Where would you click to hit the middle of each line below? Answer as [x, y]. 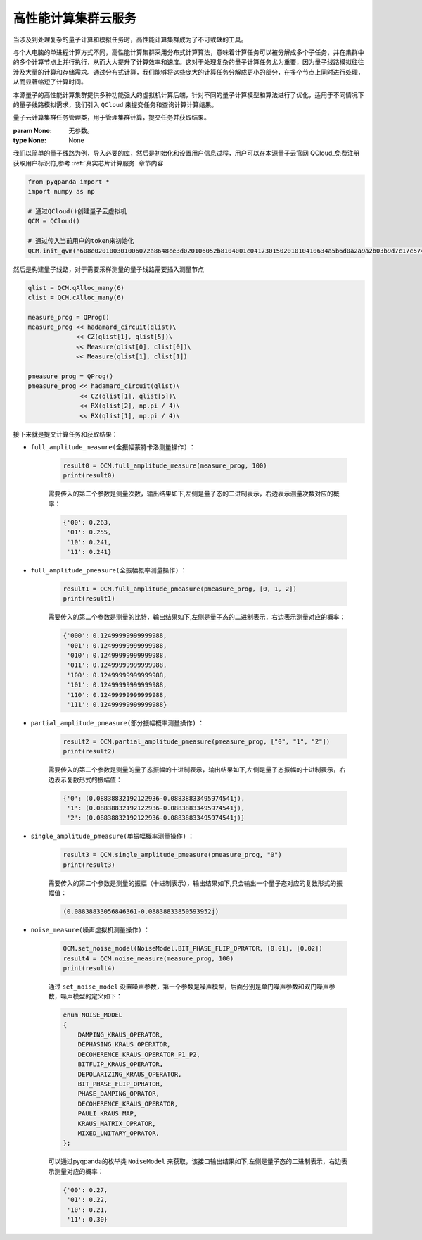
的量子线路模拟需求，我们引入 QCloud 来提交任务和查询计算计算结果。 [115, 104]
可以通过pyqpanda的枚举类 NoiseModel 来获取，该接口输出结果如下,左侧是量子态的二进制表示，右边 [194, 1161]
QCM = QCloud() [54, 221]
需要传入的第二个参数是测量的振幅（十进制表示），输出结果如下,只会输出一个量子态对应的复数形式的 [192, 883]
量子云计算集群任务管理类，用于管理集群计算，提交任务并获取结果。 [111, 118]
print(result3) [89, 865]
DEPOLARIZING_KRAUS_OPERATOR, [130, 1074]
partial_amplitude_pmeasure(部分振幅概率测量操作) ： [117, 722]
